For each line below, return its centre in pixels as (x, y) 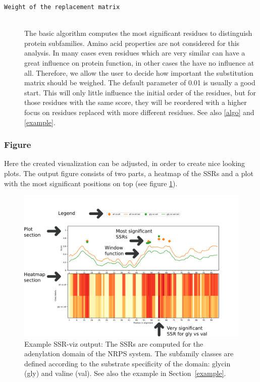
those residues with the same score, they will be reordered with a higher (136, 102)
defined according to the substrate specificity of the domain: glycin (127, 363)
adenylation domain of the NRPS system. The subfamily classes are (129, 353)
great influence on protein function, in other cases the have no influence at (139, 63)
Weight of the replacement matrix (62, 7)
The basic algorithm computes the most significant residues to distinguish (138, 33)
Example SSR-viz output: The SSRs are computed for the (114, 343)
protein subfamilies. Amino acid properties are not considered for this (132, 43)
